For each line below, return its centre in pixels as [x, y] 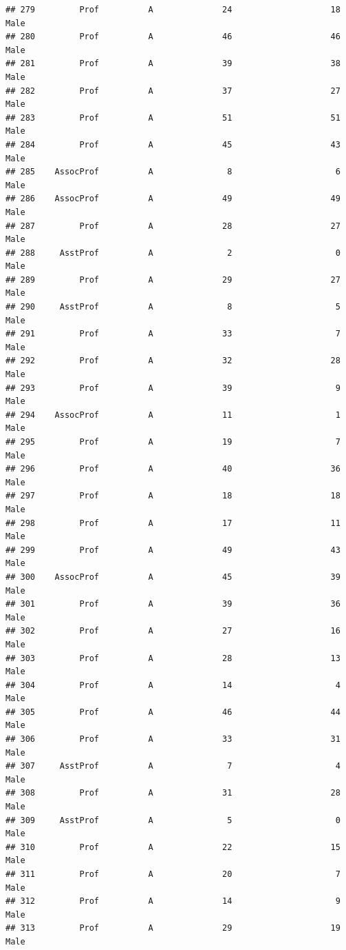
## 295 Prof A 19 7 [173, 442]
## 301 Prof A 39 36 [173, 604]
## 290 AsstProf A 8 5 [173, 307]
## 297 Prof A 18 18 [173, 496]
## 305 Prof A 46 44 [173, 712]
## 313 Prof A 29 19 [173, 928]
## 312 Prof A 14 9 [173, 901]
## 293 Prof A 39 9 [173, 388]
